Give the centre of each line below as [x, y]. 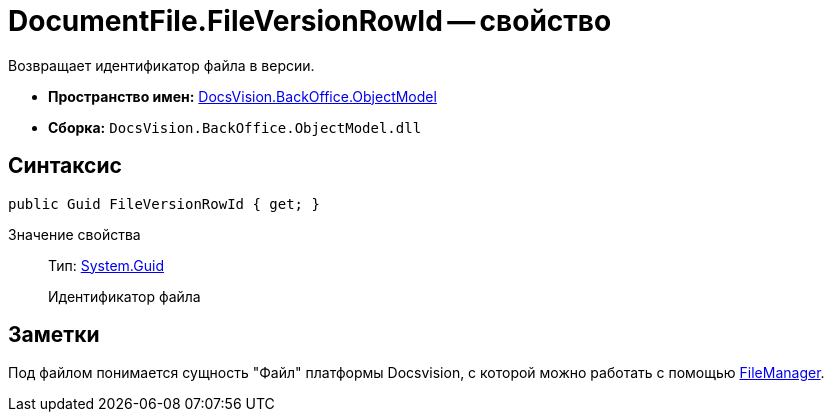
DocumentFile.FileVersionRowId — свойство [310, 21]
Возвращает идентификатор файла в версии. [161, 65]
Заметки [54, 335]
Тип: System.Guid [106, 265]
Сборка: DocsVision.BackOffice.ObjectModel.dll [235, 127]
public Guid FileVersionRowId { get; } [164, 203]
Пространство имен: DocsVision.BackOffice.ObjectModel [242, 96]
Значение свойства [74, 234]
